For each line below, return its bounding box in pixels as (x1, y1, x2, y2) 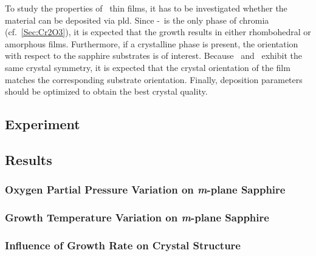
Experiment (5, 115, 80, 133)
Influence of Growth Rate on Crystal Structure (5, 237, 241, 252)
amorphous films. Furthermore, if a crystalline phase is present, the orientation (5, 37, 298, 50)
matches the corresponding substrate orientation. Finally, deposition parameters (5, 73, 303, 86)
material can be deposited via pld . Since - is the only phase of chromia (5, 13, 269, 26)
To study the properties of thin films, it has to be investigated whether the (5, 2, 287, 14)
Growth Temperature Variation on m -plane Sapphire (5, 210, 269, 225)
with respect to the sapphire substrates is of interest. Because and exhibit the (5, 49, 302, 62)
